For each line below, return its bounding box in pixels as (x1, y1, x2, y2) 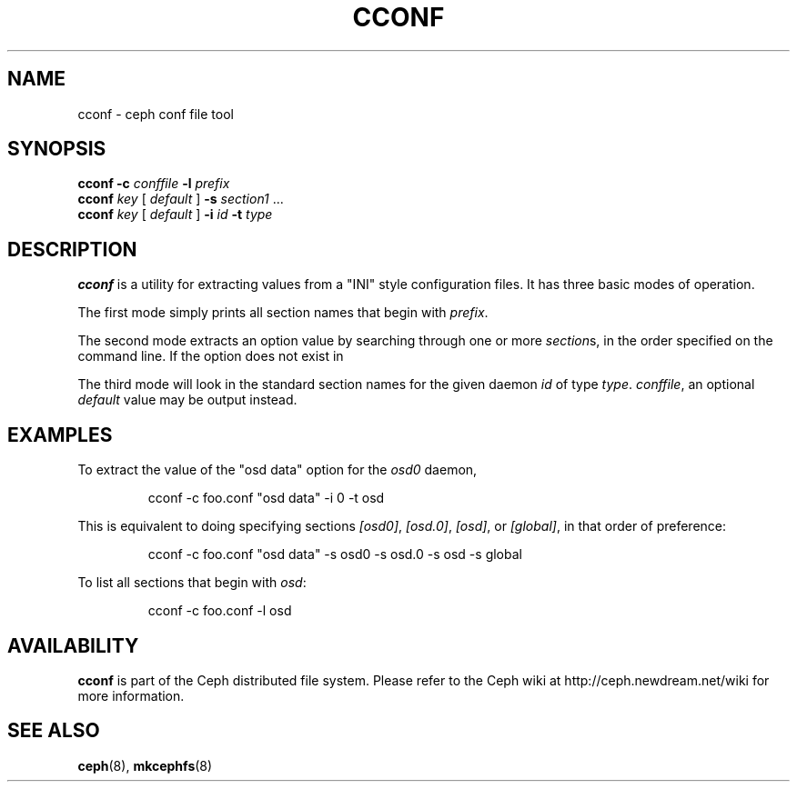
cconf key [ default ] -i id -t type (77, 206, 273, 223)
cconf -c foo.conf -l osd (147, 603, 292, 619)
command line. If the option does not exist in (77, 348, 344, 365)
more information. (77, 687, 185, 704)
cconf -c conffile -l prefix (77, 175, 230, 192)
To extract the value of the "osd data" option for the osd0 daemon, (77, 462, 478, 478)
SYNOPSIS (7, 137, 106, 161)
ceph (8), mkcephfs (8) (77, 757, 213, 774)
